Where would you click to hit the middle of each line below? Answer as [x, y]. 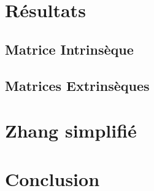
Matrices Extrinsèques [77, 85]
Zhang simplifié [71, 131]
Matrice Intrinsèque [69, 49]
